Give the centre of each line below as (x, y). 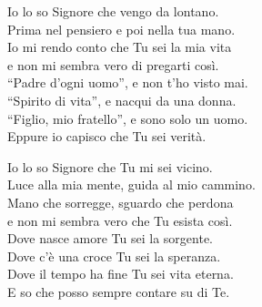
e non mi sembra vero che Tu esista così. (120, 220)
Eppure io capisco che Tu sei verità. (107, 136)
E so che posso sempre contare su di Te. (119, 291)
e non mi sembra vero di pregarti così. (113, 64)
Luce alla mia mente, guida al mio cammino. (131, 184)
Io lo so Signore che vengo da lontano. (113, 11)
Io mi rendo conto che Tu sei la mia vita (120, 47)
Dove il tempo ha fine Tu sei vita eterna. (121, 274)
